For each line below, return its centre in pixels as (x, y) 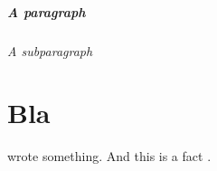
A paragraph (47, 11)
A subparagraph (50, 50)
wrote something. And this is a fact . (109, 156)
